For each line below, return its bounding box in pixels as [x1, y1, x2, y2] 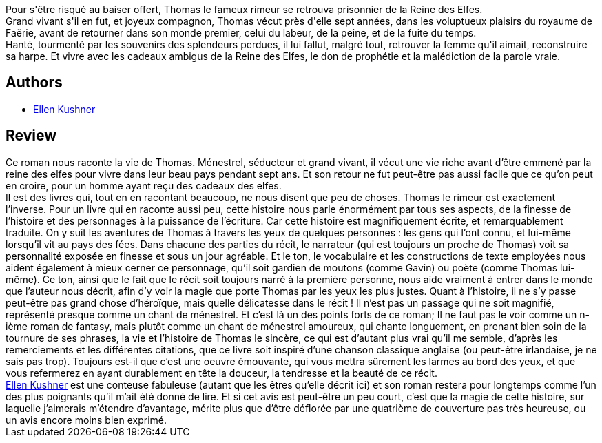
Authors [6, 74, 63, 92]
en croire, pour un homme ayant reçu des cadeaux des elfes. [6, 179, 282, 192]
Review [6, 127, 57, 145]
